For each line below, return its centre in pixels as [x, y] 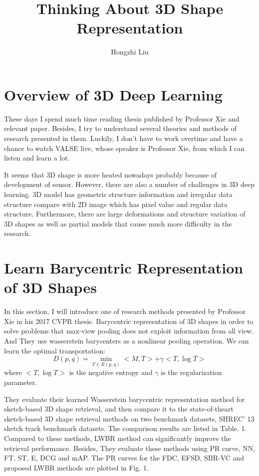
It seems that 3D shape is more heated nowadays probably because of [111, 174]
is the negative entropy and [111, 372]
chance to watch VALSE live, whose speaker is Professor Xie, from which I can [125, 148]
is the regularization [191, 372]
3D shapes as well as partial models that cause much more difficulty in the [118, 223]
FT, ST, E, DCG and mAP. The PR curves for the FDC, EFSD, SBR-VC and [124, 458]
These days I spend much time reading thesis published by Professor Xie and [122, 118]
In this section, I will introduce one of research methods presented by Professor [125, 311]
